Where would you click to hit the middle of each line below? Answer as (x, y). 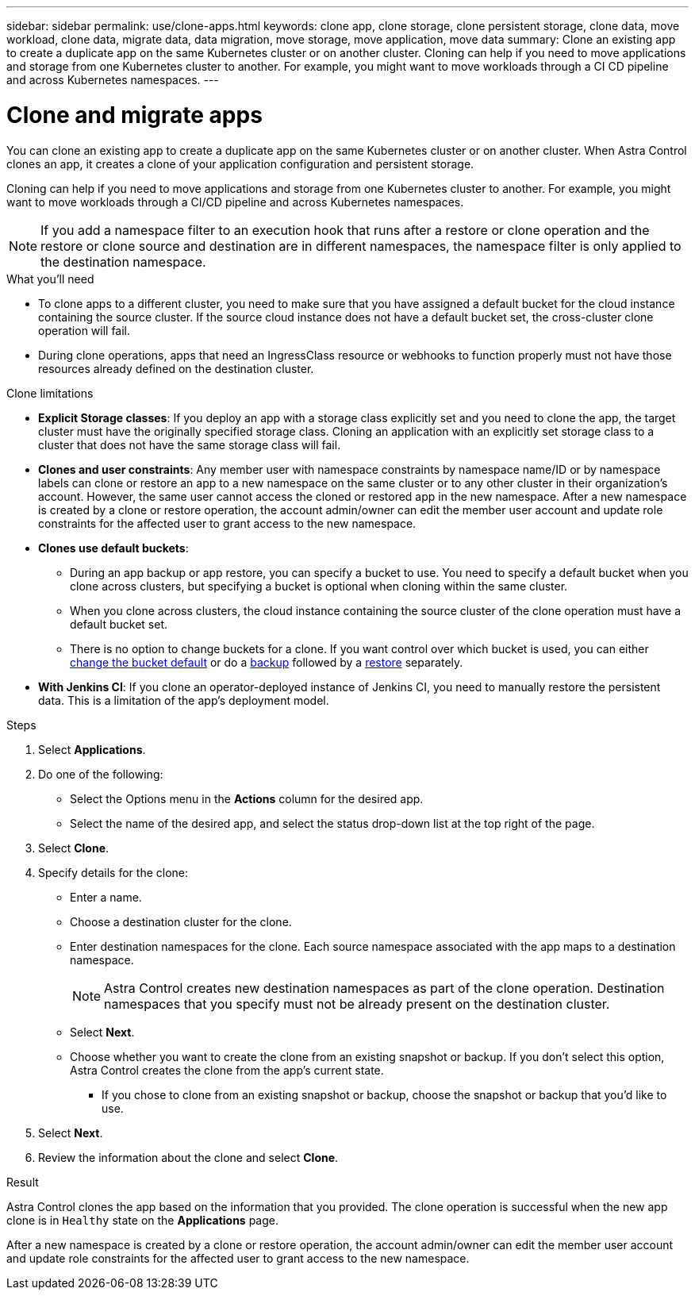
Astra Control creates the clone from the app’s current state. (227, 1070)
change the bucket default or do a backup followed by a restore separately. (267, 662)
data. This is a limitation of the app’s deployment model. (184, 700)
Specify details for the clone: (113, 872)
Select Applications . (92, 749)
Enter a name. (106, 897)
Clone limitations (50, 393)
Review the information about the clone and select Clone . (188, 1157)
